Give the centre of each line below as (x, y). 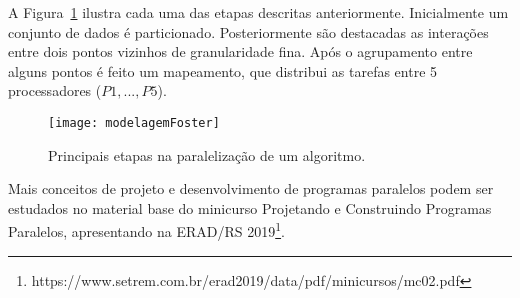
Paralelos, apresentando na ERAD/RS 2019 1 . (146, 230)
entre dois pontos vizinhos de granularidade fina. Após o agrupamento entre (240, 51)
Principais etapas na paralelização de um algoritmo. (207, 154)
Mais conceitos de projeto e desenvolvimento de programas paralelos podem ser (251, 188)
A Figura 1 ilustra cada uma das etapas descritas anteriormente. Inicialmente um (258, 12)
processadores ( (55, 90)
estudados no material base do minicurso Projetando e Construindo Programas (250, 207)
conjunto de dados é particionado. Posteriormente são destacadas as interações (248, 31)
